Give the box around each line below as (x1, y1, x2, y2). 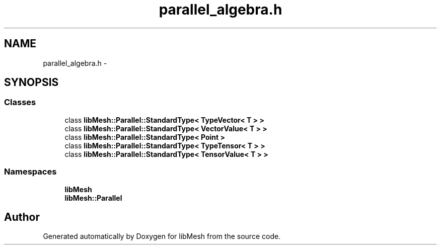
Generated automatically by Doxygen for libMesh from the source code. (43, 232, 281, 241)
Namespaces (4, 167, 57, 177)
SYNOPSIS (4, 76, 59, 89)
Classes (4, 97, 36, 108)
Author (4, 210, 40, 223)
